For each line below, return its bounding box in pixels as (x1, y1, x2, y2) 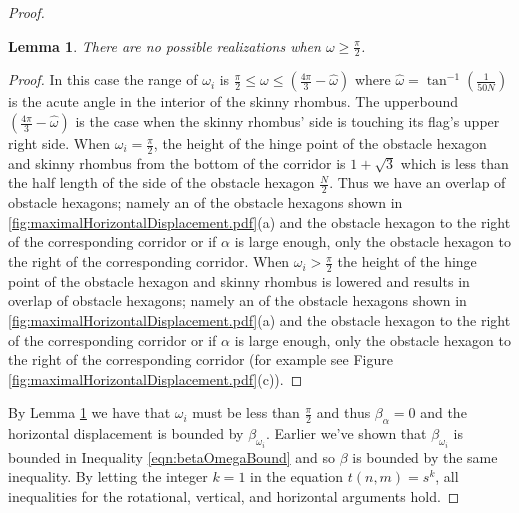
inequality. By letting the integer (8, 466, 208, 487)
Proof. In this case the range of (8, 69, 198, 90)
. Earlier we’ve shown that (265, 423, 427, 444)
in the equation (250, 466, 343, 487)
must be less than (192, 402, 300, 423)
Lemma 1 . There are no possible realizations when (8, 35, 321, 56)
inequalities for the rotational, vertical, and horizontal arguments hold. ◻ (8, 485, 460, 506)
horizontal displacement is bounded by (8, 423, 244, 444)
